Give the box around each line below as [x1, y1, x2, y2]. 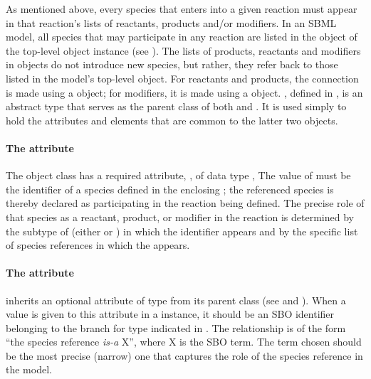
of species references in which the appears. [6, 237, 190, 252]
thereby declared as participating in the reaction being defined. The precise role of [6, 196, 365, 210]
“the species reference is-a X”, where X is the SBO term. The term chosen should [6, 334, 362, 349]
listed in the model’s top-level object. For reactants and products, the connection [6, 70, 359, 85]
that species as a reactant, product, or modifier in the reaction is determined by [6, 209, 354, 224]
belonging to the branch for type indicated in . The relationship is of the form [6, 320, 346, 335]
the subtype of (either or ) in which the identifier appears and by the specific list [6, 223, 358, 238]
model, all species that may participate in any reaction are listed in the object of [6, 29, 357, 44]
